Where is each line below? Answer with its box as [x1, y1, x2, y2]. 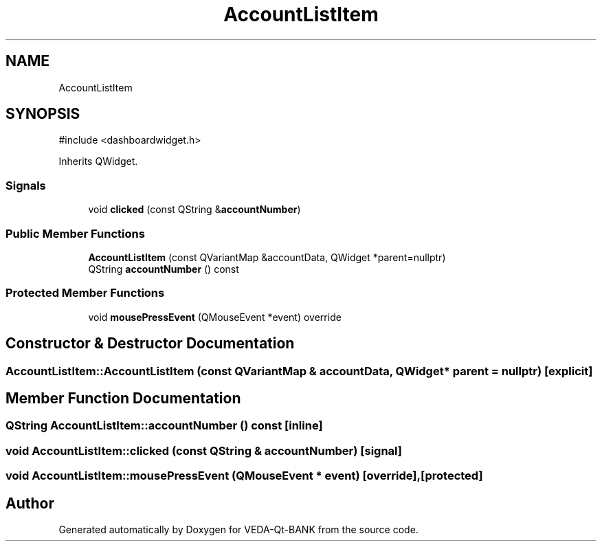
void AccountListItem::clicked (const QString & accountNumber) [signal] [5, 443, 402, 458]
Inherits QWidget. [58, 155, 138, 168]
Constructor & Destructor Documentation [5, 335, 295, 353]
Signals [5, 178, 46, 192]
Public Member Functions [5, 226, 145, 241]
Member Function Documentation [5, 389, 241, 407]
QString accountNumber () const [88, 263, 239, 275]
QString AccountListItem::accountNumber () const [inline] [5, 418, 323, 433]
